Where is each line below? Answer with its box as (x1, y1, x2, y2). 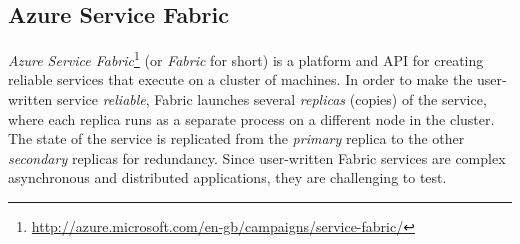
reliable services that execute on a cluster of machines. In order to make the (8, 69, 473, 90)
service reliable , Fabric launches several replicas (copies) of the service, (57, 89, 487, 110)
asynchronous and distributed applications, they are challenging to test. (8, 167, 447, 188)
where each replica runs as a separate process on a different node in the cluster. (8, 108, 495, 129)
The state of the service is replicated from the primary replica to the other (8, 128, 465, 149)
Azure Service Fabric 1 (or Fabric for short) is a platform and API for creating (8, 47, 484, 70)
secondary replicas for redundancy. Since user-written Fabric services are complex (8, 147, 506, 168)
